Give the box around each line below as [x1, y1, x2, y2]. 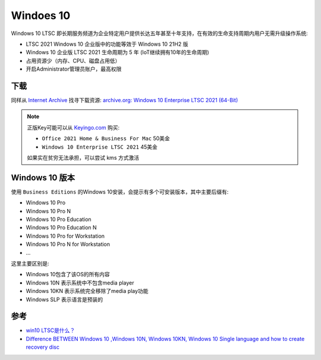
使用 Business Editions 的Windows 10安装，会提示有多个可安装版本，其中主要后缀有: [11, 188, 229, 195]
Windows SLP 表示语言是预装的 [26, 296, 103, 303]
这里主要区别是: [11, 260, 50, 267]
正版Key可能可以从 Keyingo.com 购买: [27, 124, 120, 131]
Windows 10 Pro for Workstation [26, 232, 105, 239]
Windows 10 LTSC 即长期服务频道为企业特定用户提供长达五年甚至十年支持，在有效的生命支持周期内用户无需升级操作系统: [11, 30, 309, 37]
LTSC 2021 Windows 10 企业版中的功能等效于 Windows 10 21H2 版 [26, 40, 188, 48]
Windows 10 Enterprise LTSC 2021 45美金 [42, 143, 158, 150]
